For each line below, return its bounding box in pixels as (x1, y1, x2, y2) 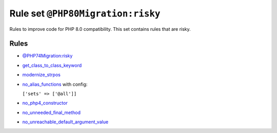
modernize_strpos (22, 72, 61, 78)
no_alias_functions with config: (22, 81, 88, 87)
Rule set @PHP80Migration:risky (9, 8, 161, 19)
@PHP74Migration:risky (22, 53, 73, 59)
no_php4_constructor (22, 100, 68, 106)
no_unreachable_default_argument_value (22, 119, 109, 125)
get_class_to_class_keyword (22, 62, 82, 68)
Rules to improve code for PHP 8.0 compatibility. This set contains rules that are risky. (9, 26, 191, 32)
